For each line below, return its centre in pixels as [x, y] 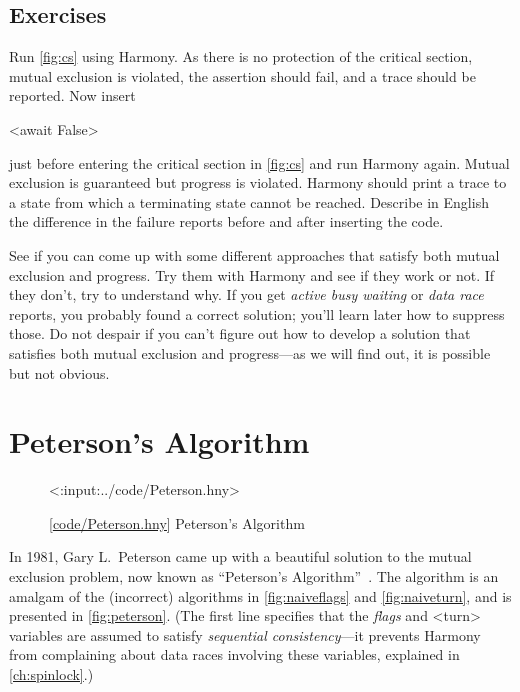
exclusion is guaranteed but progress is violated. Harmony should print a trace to [258, 182]
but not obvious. [59, 372]
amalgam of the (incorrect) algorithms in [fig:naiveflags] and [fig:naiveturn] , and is [260, 595]
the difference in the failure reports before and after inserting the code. [226, 221]
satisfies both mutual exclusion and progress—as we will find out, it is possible [250, 352]
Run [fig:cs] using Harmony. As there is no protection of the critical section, [241, 56]
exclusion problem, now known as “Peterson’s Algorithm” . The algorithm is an [254, 576]
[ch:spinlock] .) [51, 673]
